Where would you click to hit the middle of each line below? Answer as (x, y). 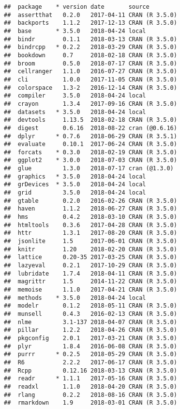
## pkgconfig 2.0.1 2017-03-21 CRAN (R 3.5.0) (90, 338)
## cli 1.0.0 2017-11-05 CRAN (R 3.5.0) (90, 79)
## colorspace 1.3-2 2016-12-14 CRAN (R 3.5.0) (90, 88)
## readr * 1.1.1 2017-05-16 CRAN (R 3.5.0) (90, 379)
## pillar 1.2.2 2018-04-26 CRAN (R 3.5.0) (90, 330)
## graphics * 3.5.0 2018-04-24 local (75, 176)
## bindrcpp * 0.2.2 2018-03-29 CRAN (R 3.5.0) (90, 47)
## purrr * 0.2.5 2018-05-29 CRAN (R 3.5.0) (90, 354)
